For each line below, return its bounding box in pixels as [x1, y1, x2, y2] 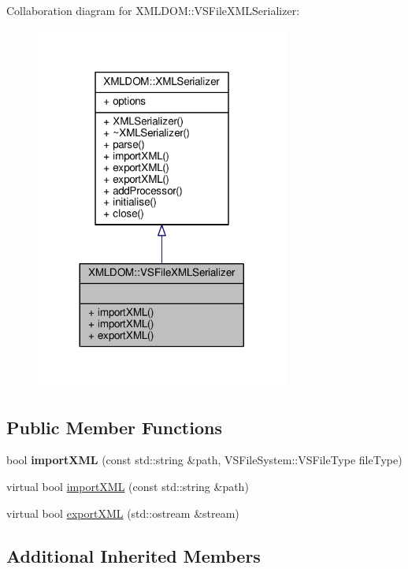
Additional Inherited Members [6, 543, 261, 567]
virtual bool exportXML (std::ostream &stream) [6, 504, 239, 521]
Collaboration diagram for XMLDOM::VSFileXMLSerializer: [6, 2, 300, 18]
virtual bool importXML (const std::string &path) [6, 478, 249, 494]
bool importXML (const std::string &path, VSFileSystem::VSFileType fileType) [6, 452, 402, 468]
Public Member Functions [6, 415, 222, 439]
